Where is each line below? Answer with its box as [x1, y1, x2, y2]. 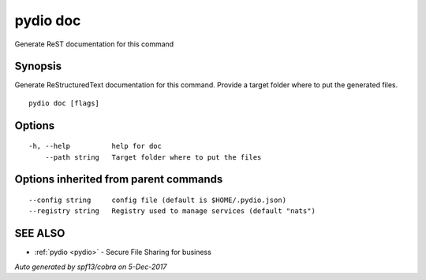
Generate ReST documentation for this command [14, 39, 174, 49]
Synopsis [14, 60, 62, 73]
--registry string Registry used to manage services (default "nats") [28, 207, 316, 216]
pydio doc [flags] [28, 98, 100, 108]
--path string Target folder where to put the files [44, 153, 262, 161]
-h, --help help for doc [28, 142, 162, 151]
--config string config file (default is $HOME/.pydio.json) [28, 196, 287, 204]
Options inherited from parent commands [14, 173, 223, 186]
